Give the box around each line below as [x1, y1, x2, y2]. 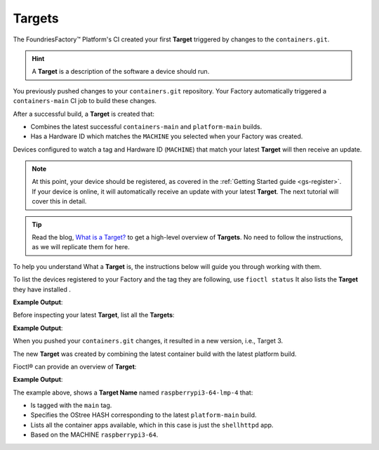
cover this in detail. [32, 197, 87, 206]
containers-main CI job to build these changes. [13, 97, 157, 105]
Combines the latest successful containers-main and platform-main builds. [30, 122, 262, 131]
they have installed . [13, 285, 72, 293]
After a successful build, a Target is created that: [13, 110, 154, 118]
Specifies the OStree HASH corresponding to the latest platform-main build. [30, 411, 257, 419]
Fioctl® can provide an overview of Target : [13, 362, 137, 371]
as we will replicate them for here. [32, 243, 130, 251]
